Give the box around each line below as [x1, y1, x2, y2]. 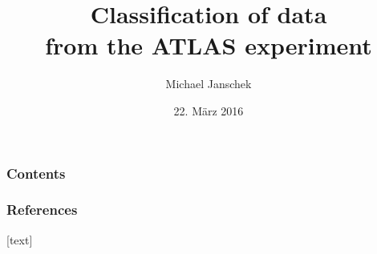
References [6, 200, 78, 220]
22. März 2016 [173, 102, 244, 119]
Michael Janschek [165, 75, 252, 92]
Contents [6, 163, 66, 183]
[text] [6, 231, 33, 248]
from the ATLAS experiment [45, 29, 372, 62]
